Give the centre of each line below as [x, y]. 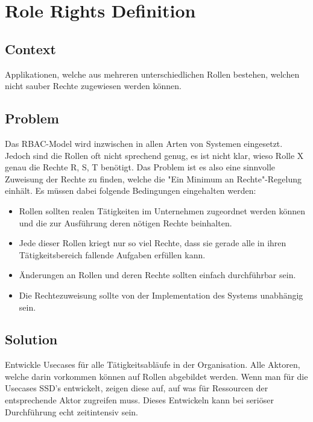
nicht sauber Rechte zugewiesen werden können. [93, 86]
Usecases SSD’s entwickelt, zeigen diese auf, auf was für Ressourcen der [137, 388]
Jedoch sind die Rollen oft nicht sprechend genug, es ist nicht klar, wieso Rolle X [154, 155]
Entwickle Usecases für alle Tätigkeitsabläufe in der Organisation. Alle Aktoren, [153, 365]
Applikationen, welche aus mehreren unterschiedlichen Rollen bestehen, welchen [152, 74]
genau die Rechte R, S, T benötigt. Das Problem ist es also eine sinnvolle [140, 167]
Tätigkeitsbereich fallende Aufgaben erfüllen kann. [112, 254]
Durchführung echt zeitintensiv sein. [71, 411]
